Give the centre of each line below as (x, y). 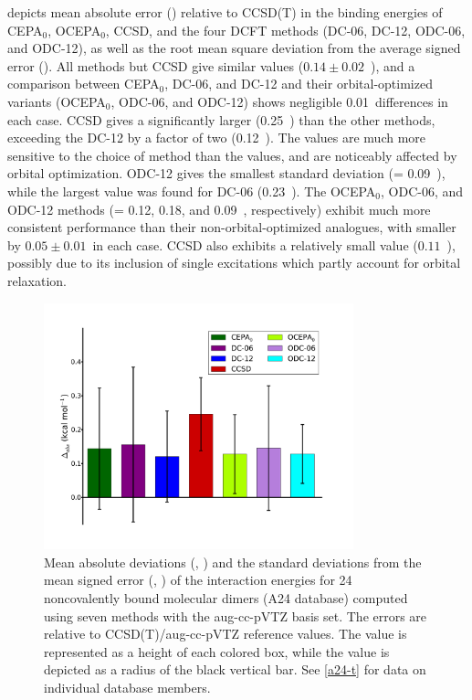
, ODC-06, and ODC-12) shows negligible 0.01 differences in (279, 101)
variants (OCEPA (57, 101)
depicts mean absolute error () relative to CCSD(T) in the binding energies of (225, 12)
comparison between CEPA (84, 84)
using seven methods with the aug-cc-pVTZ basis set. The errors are (236, 615)
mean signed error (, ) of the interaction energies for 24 (198, 580)
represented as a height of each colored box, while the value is (217, 651)
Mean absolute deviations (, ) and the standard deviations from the (233, 562)
